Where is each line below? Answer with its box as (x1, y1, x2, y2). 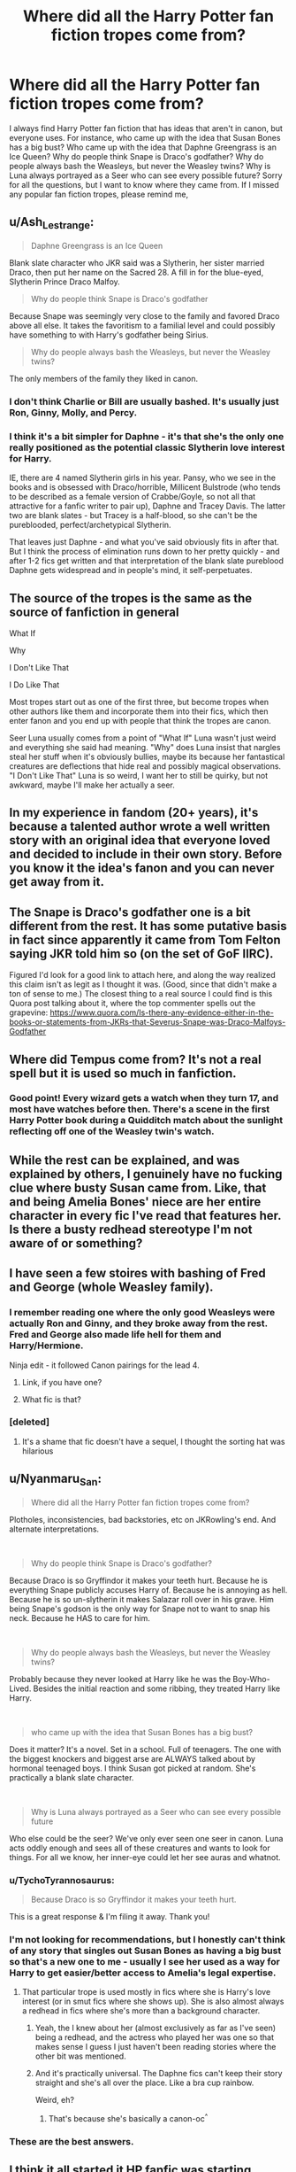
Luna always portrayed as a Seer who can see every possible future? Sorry (9, 170, 283, 181)
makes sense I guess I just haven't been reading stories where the (34, 2042, 277, 2052)
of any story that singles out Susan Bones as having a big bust (9, 1944, 282, 1957)
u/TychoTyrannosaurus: (9, 1873, 115, 1886)
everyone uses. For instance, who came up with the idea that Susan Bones (9, 132, 281, 143)
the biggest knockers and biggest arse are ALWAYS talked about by (9, 1753, 256, 1764)
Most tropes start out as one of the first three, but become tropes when (9, 696, 269, 707)
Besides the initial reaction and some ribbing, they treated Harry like (33, 1683, 281, 1694)
